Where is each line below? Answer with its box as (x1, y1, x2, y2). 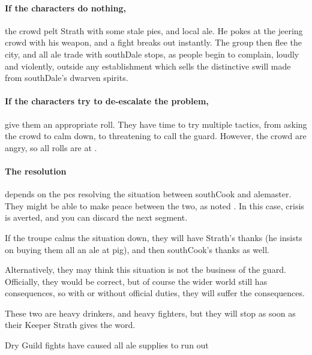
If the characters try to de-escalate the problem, (5, 95, 209, 107)
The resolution (5, 164, 67, 177)
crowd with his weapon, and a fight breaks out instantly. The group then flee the (5, 36, 302, 49)
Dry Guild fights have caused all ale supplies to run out (5, 339, 209, 351)
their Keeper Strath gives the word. (5, 318, 136, 331)
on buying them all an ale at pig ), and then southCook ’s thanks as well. (5, 243, 269, 255)
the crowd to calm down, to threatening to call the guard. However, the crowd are (5, 130, 307, 142)
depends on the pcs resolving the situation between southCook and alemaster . (5, 188, 292, 200)
